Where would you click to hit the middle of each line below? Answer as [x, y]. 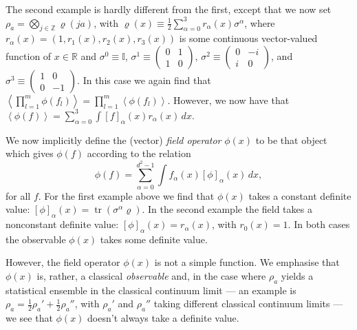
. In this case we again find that [144, 80]
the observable [36, 239]
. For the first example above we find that [126, 195]
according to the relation [139, 153]
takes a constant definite [300, 195]
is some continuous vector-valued [248, 38]
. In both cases [319, 224]
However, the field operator [63, 262]
